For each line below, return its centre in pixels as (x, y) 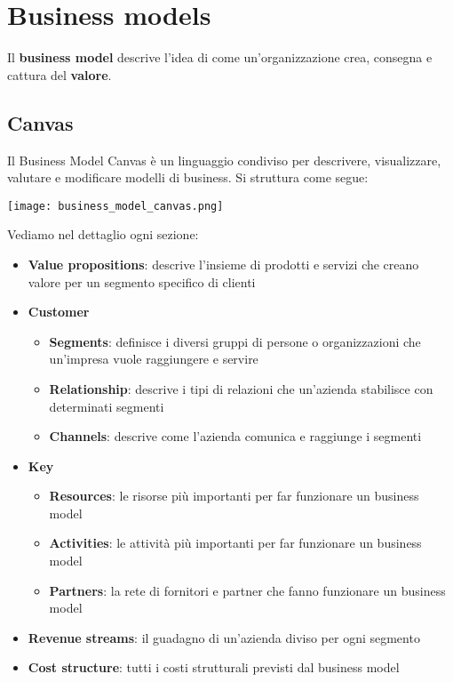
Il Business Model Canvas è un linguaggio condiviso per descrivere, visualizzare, (224, 160)
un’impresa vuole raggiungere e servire (154, 359)
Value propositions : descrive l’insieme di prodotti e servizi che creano (223, 264)
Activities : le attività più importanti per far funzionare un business (235, 543)
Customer (59, 312)
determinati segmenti (107, 406)
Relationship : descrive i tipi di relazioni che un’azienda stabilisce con (241, 388)
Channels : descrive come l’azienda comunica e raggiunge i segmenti (235, 436)
